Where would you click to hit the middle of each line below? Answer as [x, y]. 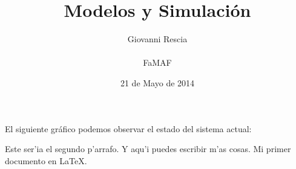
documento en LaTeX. [46, 160]
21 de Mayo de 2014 [157, 82]
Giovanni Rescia [157, 39]
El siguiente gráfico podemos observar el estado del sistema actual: [128, 128]
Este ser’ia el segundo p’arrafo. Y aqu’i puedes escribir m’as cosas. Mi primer [148, 149]
